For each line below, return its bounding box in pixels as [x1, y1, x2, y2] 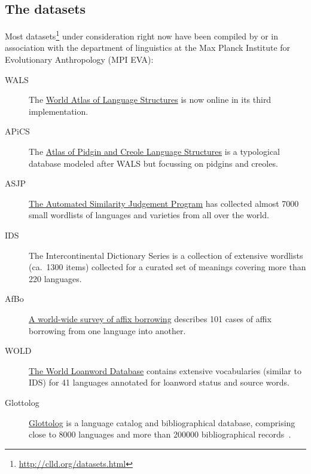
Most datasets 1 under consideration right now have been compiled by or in [5, 28, 279, 42]
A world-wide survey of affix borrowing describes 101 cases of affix [29, 312, 272, 325]
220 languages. [29, 272, 82, 285]
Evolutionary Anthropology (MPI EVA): [5, 53, 154, 66]
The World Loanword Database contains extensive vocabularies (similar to [29, 364, 301, 377]
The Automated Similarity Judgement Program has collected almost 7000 [29, 197, 299, 209]
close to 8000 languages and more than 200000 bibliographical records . [29, 428, 291, 441]
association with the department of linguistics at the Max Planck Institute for [5, 41, 291, 54]
